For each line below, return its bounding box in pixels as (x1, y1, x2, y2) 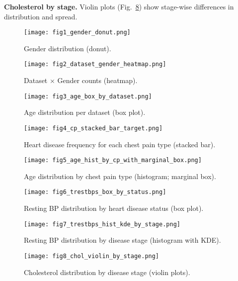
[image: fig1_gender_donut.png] (24, 29, 131, 36)
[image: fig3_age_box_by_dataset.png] (24, 93, 152, 100)
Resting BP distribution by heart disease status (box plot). (24, 203, 204, 213)
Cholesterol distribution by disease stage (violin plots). (24, 267, 190, 277)
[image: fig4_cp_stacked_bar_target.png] (24, 124, 163, 132)
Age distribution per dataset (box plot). (24, 107, 146, 117)
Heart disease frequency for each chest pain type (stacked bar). (24, 139, 216, 149)
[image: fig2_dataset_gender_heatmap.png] (24, 61, 166, 68)
